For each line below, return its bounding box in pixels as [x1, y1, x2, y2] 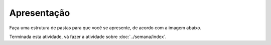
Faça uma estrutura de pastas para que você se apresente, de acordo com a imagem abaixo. [9, 25, 202, 31]
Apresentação [9, 7, 70, 18]
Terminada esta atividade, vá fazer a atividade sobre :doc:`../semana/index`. [9, 34, 167, 40]
